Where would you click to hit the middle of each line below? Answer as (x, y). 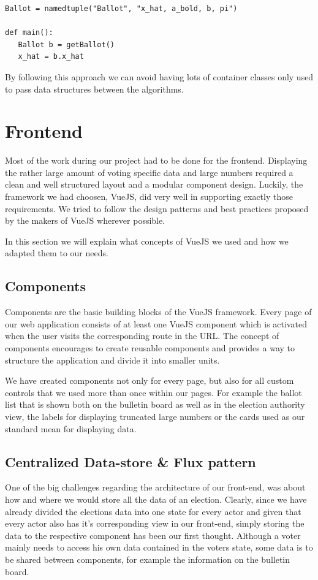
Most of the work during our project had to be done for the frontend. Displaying (156, 160)
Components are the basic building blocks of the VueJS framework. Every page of (158, 312)
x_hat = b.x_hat (51, 57)
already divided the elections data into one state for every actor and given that (153, 511)
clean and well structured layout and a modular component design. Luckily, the (154, 184)
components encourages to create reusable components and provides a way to (150, 348)
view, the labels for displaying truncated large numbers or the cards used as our (155, 416)
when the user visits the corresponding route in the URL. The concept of (142, 336)
